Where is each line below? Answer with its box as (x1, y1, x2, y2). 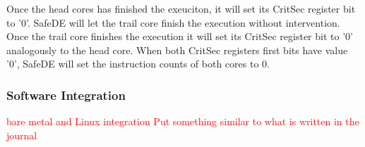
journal (6, 127, 37, 142)
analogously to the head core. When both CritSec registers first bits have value (6, 42, 348, 57)
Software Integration (6, 86, 126, 103)
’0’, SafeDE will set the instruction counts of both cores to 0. (6, 56, 270, 71)
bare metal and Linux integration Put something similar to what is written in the (6, 114, 359, 129)
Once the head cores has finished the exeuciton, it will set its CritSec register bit (6, 1, 356, 15)
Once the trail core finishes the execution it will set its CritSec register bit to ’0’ (6, 29, 353, 44)
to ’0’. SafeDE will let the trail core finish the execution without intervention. (6, 15, 340, 30)
